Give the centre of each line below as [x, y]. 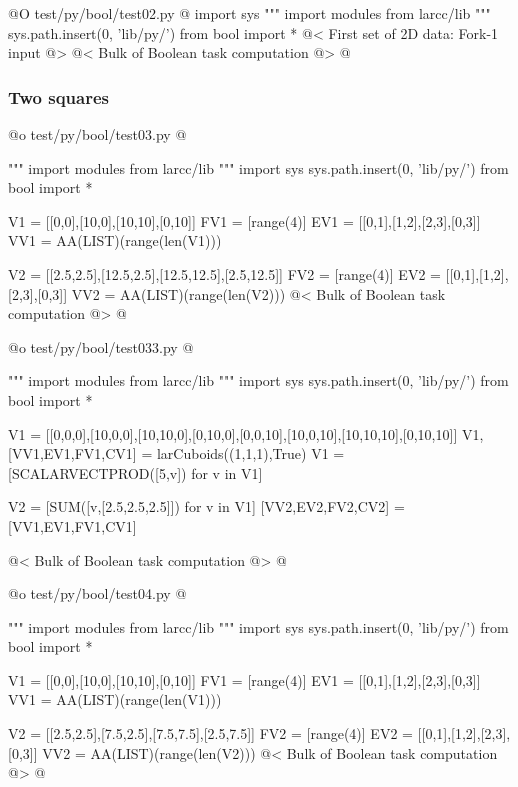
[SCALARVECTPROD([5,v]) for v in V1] [135, 472]
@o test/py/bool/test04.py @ [97, 593]
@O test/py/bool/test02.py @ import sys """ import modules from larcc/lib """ [249, 13]
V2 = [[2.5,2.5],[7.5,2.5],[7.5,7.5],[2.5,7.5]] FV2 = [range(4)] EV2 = [210, 733]
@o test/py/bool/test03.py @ [97, 134]
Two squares [59, 96]
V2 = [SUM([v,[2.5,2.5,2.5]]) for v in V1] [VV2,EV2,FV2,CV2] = [206, 506]
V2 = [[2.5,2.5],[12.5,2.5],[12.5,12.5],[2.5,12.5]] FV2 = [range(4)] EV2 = [224, 273]
